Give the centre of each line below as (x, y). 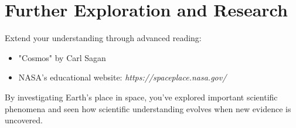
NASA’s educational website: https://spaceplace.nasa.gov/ (123, 77)
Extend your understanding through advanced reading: (103, 38)
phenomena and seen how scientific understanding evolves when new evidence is (148, 108)
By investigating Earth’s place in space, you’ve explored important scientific (141, 97)
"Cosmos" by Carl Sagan (62, 57)
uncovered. (24, 120)
